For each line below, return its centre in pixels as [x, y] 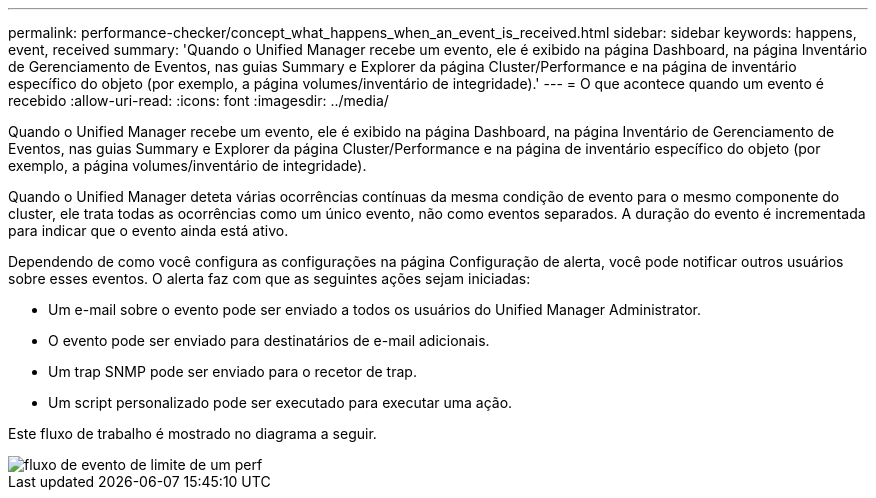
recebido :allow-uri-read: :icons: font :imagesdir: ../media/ [198, 100]
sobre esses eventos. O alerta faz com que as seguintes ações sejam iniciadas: [269, 278]
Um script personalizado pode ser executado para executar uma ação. [280, 402]
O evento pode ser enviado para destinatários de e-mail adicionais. [269, 340]
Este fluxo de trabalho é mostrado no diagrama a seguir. [192, 433]
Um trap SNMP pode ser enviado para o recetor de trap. [232, 371]
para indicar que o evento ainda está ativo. [148, 230]
